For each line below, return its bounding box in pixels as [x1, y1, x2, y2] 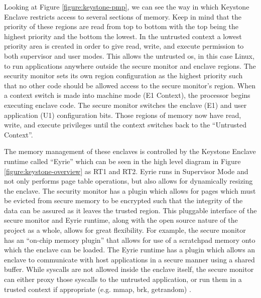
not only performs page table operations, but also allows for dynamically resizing [4, 176, 253, 186]
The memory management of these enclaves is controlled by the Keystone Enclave [4, 146, 256, 157]
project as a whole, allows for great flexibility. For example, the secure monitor [4, 225, 246, 235]
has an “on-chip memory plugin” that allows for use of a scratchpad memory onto [4, 234, 255, 245]
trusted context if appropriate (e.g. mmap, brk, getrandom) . [4, 283, 191, 294]
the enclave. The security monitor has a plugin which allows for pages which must [4, 185, 256, 196]
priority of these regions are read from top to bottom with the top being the [4, 21, 239, 32]
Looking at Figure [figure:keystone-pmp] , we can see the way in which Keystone [4, 2, 249, 12]
